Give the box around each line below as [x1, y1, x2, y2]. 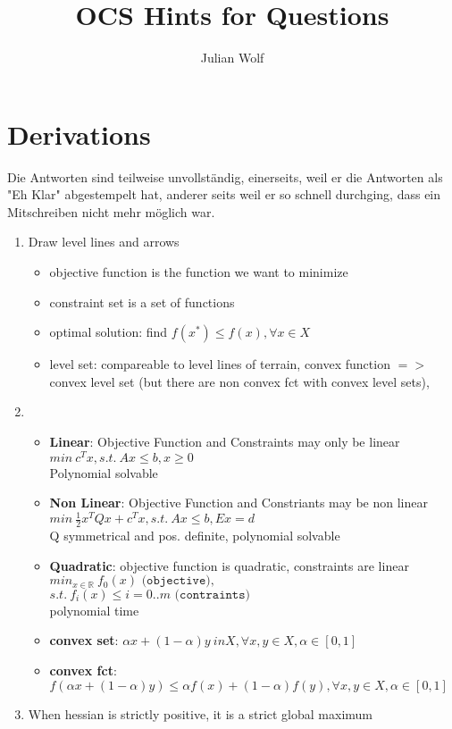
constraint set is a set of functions [49, 292, 235, 311]
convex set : [49, 631, 119, 649]
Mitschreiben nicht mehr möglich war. [7, 202, 215, 221]
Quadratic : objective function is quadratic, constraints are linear [49, 556, 409, 574]
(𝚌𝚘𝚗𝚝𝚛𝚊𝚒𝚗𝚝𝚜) [174, 588, 250, 601]
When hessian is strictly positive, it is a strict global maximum [28, 704, 373, 723]
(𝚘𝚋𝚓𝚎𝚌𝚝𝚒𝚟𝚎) [141, 574, 211, 588]
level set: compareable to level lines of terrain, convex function [49, 355, 390, 373]
